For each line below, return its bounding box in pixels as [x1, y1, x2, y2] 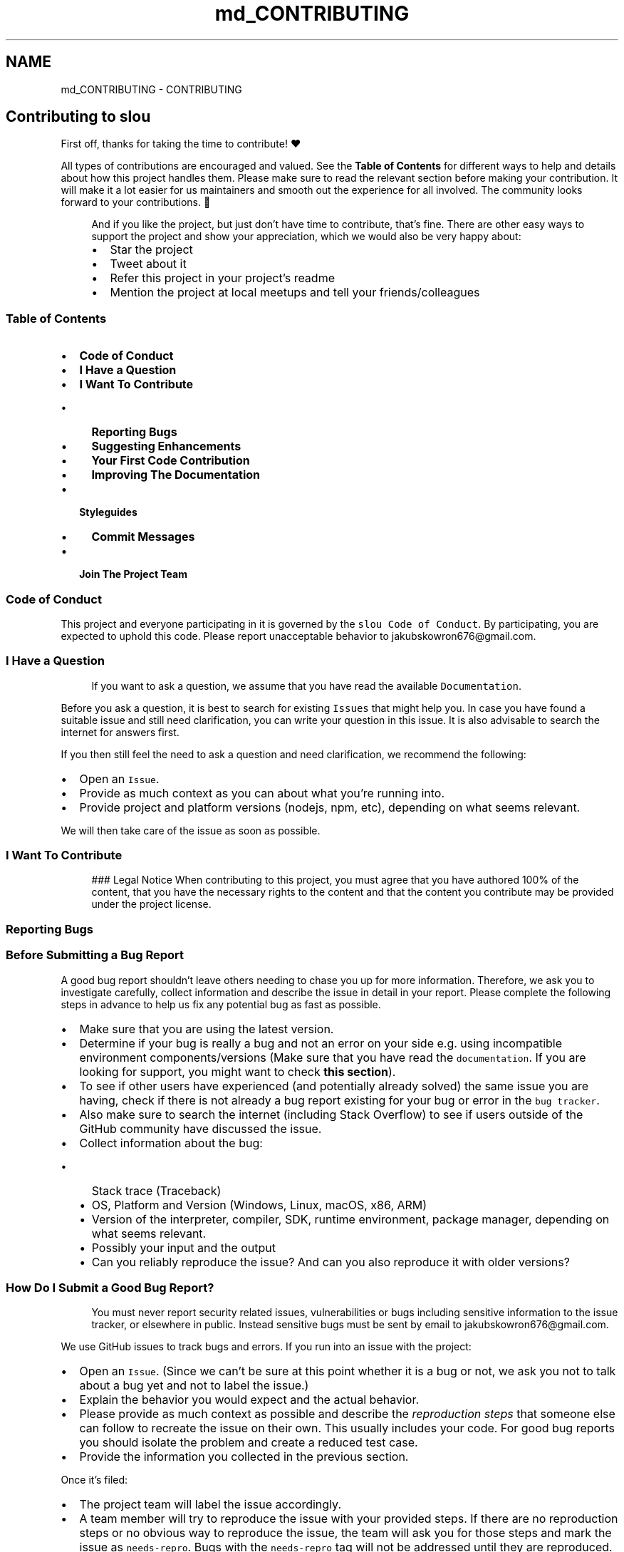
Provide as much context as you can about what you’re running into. [79, 785, 445, 800]
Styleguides [79, 506, 137, 519]
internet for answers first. [61, 725, 180, 738]
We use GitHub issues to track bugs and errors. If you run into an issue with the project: [61, 1340, 472, 1353]
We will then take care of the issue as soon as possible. [61, 824, 321, 837]
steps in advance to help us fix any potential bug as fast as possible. [61, 998, 381, 1010]
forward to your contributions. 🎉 [61, 196, 211, 209]
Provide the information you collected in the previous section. [79, 1449, 409, 1464]
